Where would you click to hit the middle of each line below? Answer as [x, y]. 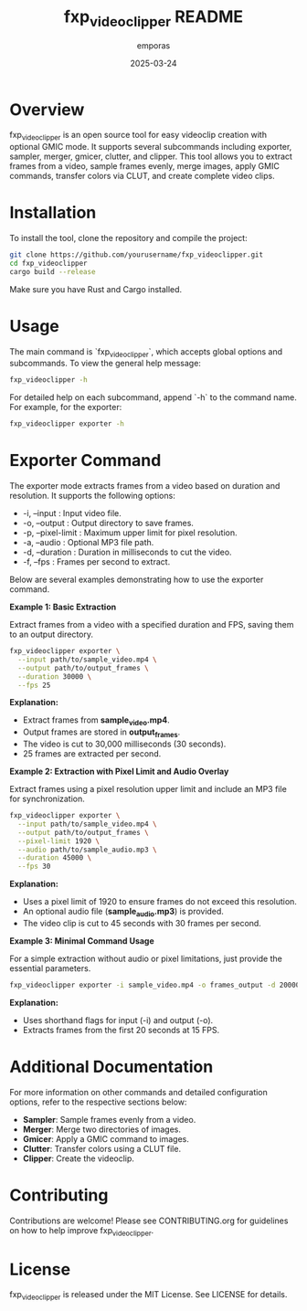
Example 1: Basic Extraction [63, 607]
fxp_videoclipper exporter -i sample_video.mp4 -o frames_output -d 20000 [155, 985]
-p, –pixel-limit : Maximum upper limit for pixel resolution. [130, 533]
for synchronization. [47, 799]
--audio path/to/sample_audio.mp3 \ [87, 850]
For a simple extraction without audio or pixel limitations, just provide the [146, 958]
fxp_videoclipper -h [49, 380]
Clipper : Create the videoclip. [79, 1158]
